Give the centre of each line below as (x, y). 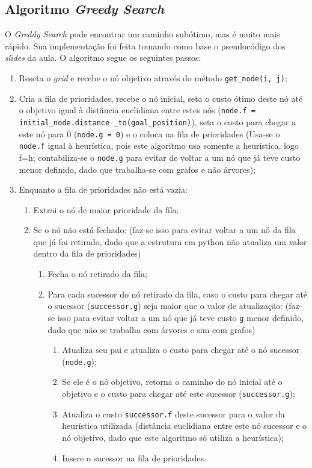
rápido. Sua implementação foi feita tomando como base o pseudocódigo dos (145, 45)
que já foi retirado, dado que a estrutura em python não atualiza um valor (170, 241)
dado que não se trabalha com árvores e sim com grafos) (151, 329)
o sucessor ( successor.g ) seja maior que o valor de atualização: (165, 306)
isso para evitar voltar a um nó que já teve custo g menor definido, (181, 317)
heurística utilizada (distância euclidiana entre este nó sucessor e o (185, 426)
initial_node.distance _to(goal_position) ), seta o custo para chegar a (158, 121)
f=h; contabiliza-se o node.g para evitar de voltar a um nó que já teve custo (160, 157)
